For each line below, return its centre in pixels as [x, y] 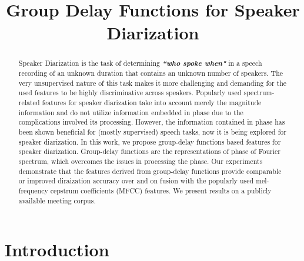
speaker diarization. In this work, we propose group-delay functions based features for [150, 141]
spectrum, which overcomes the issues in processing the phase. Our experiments [141, 161]
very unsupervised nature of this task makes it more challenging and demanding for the [153, 83]
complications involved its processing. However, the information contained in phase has [152, 122]
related [29, 102]
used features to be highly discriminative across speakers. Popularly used [130, 93]
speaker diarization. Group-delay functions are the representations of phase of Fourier [149, 151]
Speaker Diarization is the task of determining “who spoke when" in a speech [140, 63]
